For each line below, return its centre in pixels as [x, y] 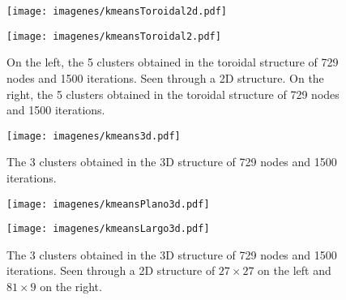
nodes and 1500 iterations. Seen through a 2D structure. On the [165, 77]
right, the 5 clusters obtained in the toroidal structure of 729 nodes [173, 94]
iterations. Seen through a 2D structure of [111, 270]
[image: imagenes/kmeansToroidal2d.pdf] [117, 11]
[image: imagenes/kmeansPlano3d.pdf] [108, 204]
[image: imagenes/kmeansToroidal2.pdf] [114, 36]
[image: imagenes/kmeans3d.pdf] [94, 136]
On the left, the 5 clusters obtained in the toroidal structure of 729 [173, 62]
